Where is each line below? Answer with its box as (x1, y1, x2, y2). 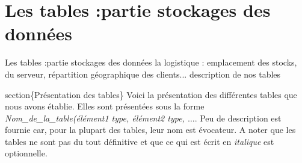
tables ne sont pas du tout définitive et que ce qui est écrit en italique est (5, 135, 274, 147)
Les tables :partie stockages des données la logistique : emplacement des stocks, (5, 56, 297, 69)
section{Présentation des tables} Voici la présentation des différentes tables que (5, 88, 297, 100)
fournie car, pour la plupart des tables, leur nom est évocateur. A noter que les (5, 123, 296, 136)
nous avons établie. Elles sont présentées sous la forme (5, 100, 205, 112)
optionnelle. (5, 147, 48, 159)
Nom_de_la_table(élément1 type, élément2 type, (5, 111, 185, 124)
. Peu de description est (194, 111, 282, 124)
